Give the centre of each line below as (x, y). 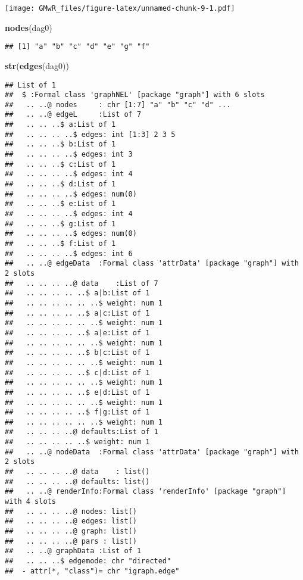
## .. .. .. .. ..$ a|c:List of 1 (77, 313)
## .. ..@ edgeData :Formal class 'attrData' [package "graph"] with (152, 264)
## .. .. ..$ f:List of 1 (60, 244)
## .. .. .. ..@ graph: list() (71, 531)
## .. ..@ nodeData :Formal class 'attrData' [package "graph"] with (152, 452)
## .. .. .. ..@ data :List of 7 (82, 283)
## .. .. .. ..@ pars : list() (71, 541)
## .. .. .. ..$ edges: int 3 (69, 155)
